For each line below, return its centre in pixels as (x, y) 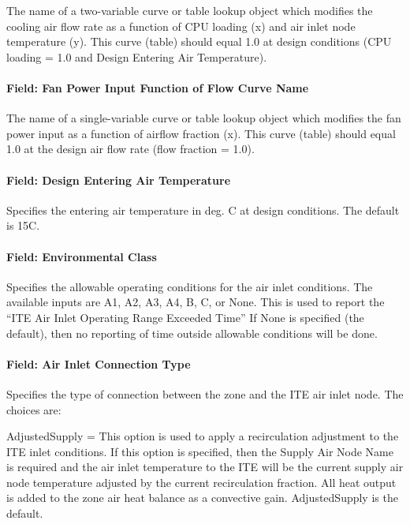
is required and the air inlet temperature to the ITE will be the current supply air (205, 467)
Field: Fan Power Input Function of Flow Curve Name (158, 87)
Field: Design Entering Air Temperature (119, 180)
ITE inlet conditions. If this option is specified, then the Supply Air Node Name (200, 451)
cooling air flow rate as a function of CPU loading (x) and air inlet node (181, 26)
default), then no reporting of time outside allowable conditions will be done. (192, 333)
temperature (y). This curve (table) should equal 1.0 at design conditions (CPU (199, 41)
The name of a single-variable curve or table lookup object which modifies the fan (204, 118)
